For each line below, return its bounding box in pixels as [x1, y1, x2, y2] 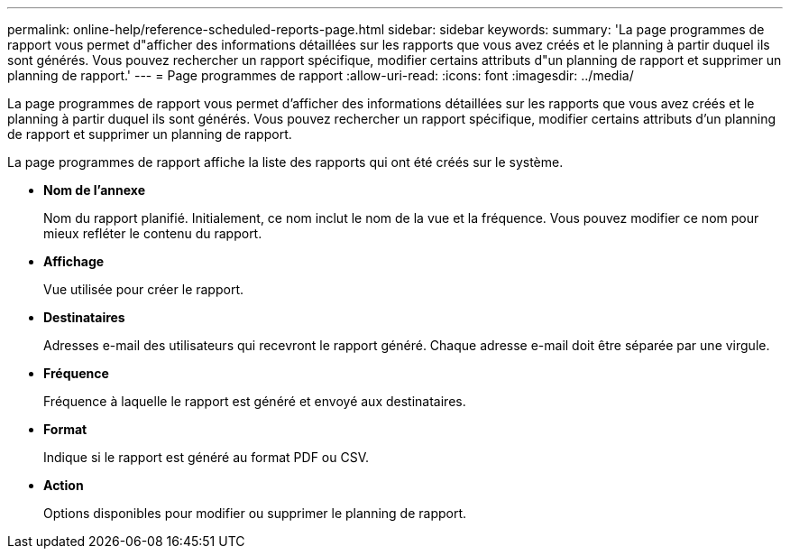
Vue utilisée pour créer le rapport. [43, 282, 244, 297]
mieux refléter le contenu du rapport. [43, 226, 262, 241]
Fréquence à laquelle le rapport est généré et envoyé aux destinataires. [43, 394, 466, 409]
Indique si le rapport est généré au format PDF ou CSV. [43, 449, 370, 465]
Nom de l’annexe [43, 182, 145, 198]
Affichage [43, 254, 105, 269]
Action [43, 477, 84, 493]
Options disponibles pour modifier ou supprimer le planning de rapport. [43, 505, 467, 521]
